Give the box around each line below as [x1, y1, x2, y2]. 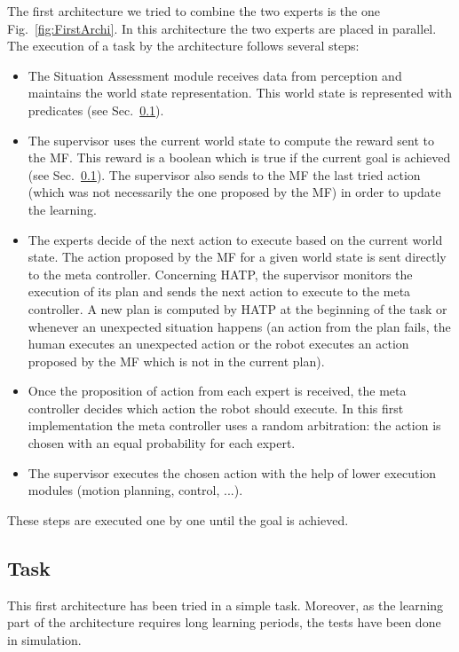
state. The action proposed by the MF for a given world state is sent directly [28, 247, 447, 266]
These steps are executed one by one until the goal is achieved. [7, 510, 349, 529]
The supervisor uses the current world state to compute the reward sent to [28, 130, 435, 149]
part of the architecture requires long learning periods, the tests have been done [7, 613, 441, 632]
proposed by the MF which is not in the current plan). [28, 351, 325, 370]
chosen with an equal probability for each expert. [28, 434, 296, 452]
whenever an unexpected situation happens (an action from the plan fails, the [28, 317, 451, 335]
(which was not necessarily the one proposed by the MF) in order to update [28, 183, 441, 201]
